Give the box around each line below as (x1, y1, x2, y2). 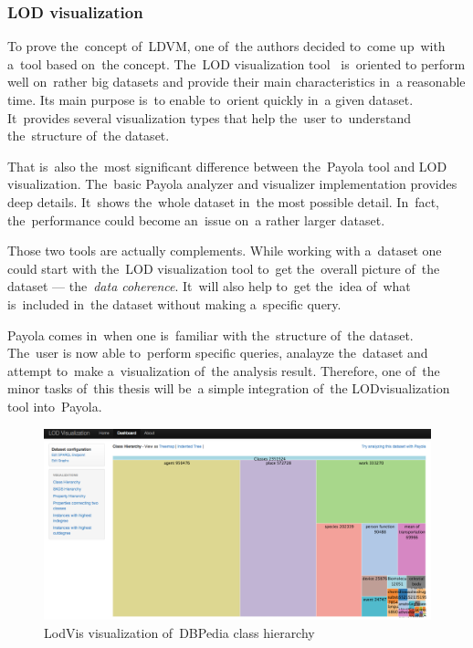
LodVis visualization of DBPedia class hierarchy (44, 622, 315, 642)
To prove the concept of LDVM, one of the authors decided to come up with (7, 37, 446, 56)
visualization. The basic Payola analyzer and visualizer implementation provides (7, 174, 457, 193)
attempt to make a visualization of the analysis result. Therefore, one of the (7, 361, 440, 380)
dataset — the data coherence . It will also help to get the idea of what (7, 277, 411, 296)
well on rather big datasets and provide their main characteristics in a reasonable (7, 72, 466, 91)
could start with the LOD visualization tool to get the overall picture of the (7, 258, 440, 277)
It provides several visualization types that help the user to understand (7, 108, 412, 127)
